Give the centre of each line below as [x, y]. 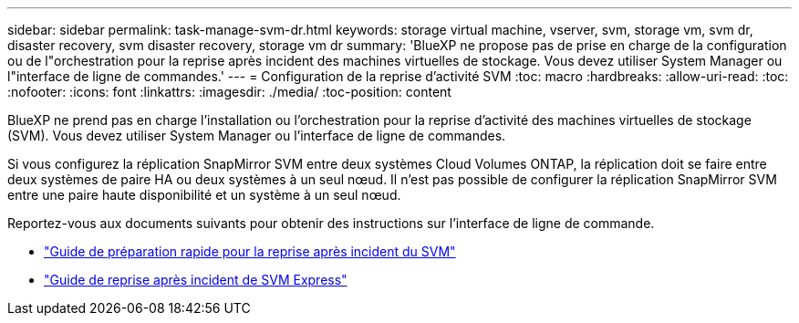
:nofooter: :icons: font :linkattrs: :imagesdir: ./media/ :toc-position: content [229, 92]
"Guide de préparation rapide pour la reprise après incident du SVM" [250, 251]
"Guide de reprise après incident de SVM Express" [196, 280]
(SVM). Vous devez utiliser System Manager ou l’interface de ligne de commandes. [257, 135]
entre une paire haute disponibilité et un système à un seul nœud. [204, 195]
